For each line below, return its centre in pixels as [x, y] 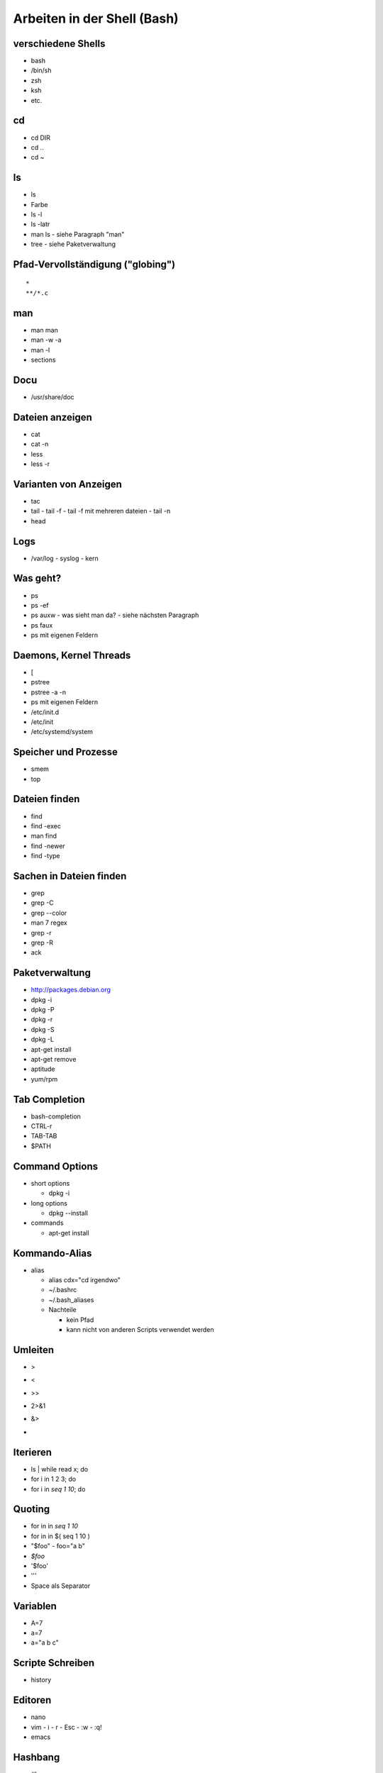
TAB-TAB [44, 1136]
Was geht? [37, 578]
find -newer [48, 846]
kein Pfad [80, 1320]
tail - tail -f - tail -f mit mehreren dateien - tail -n [101, 511]
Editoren [32, 1700]
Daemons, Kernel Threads [72, 655]
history [41, 1680]
